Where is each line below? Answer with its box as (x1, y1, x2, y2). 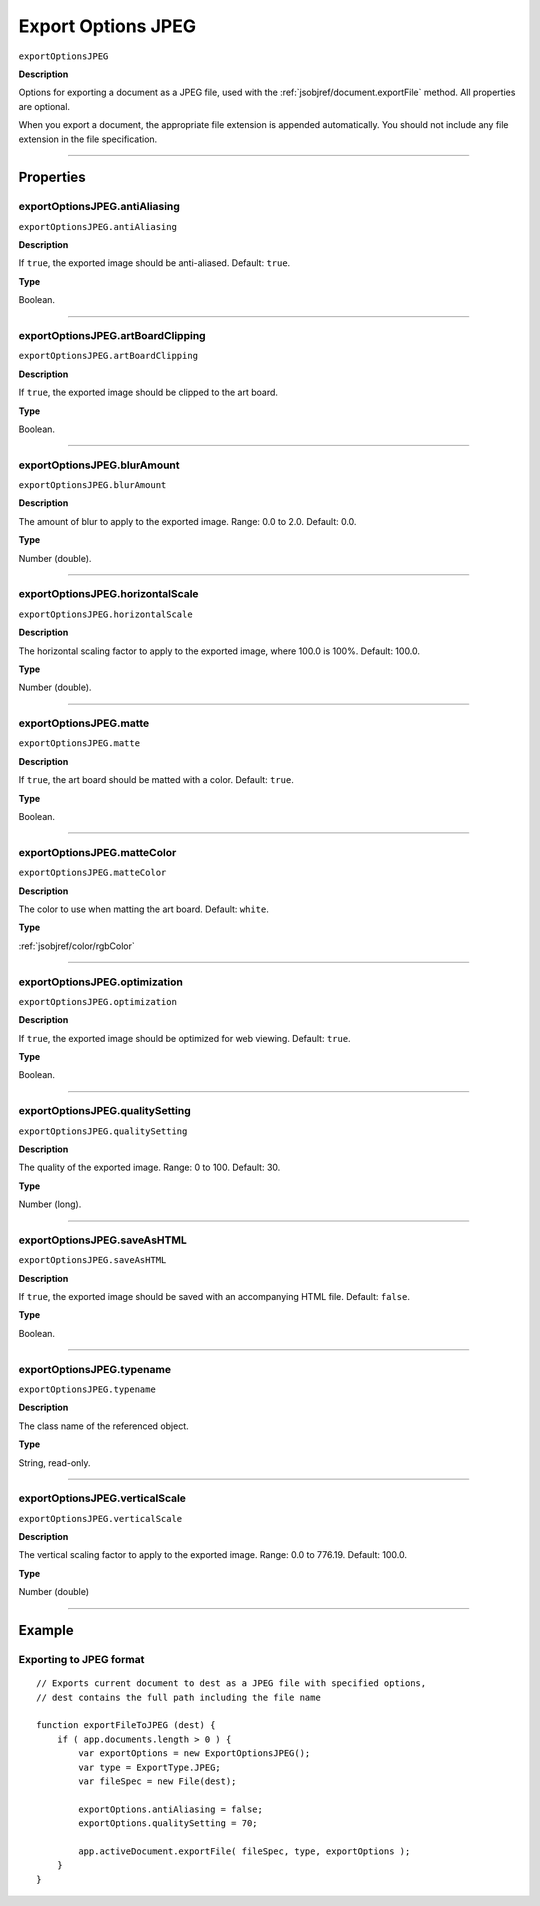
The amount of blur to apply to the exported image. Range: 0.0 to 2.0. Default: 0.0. (18, 515, 357, 527)
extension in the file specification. (18, 133, 158, 145)
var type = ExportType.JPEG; (78, 1761, 222, 1773)
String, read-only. (18, 1456, 91, 1469)
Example (18, 1622, 74, 1639)
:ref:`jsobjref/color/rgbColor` (18, 940, 135, 952)
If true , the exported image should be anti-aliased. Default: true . (18, 257, 291, 269)
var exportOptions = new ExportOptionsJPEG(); (78, 1748, 311, 1759)
